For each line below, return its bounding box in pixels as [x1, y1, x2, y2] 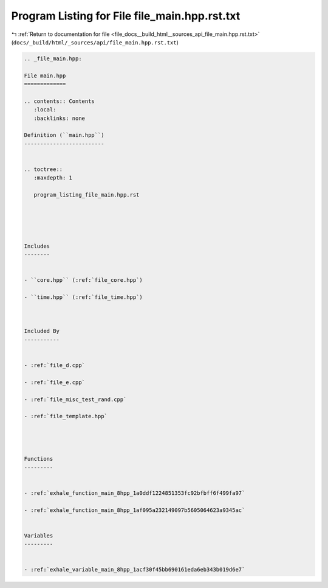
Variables [24, 532, 53, 539]
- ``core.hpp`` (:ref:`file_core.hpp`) [24, 277, 143, 284]
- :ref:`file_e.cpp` [24, 379, 85, 386]
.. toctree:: [24, 166, 63, 173]
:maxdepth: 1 [33, 174, 73, 181]
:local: [33, 107, 56, 113]
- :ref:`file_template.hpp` [24, 413, 108, 420]
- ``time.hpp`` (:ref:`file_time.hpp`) [24, 293, 143, 301]
